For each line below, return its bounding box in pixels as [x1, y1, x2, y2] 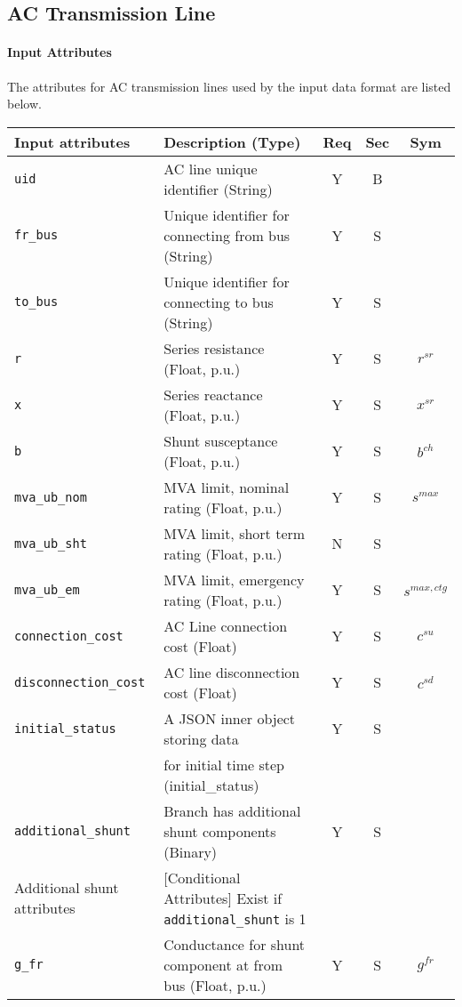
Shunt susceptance [163, 430, 278, 451]
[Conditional [163, 866, 241, 888]
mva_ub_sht [14, 536, 87, 551]
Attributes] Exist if [163, 887, 283, 908]
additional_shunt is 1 [163, 907, 307, 929]
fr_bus [14, 228, 59, 243]
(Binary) [163, 841, 218, 862]
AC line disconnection [163, 661, 300, 682]
